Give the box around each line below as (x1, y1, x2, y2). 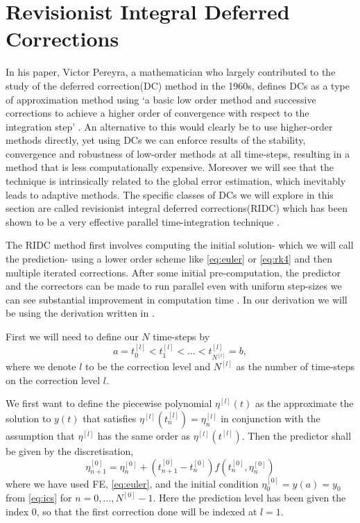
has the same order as (97, 428, 191, 442)
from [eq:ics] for (6, 490, 72, 505)
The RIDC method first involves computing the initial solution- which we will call (6, 238, 354, 252)
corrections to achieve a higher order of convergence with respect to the (6, 106, 309, 120)
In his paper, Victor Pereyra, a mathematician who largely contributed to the (6, 65, 336, 79)
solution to (6, 410, 51, 425)
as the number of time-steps (236, 359, 355, 374)
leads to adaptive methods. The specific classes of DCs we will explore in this (6, 187, 334, 201)
